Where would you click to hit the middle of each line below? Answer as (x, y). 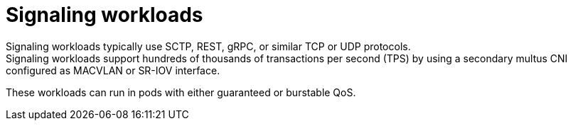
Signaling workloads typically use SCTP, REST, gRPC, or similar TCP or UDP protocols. (208, 46)
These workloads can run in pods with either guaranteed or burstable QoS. (181, 92)
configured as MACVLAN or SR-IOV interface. (113, 70)
